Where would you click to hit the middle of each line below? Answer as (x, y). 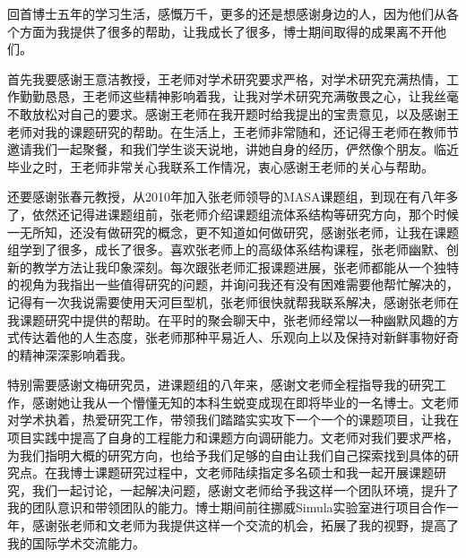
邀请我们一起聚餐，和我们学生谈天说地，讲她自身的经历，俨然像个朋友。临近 (233, 149)
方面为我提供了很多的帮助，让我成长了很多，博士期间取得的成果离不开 (226, 31)
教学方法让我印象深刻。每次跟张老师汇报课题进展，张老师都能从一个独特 (245, 266)
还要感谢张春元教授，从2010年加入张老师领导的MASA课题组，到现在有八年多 (233, 197)
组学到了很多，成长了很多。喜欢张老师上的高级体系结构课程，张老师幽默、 (227, 249)
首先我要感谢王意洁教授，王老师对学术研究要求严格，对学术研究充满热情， (227, 78)
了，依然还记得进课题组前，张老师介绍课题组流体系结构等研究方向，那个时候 (233, 214)
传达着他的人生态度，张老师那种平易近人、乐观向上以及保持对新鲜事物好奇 (239, 337)
